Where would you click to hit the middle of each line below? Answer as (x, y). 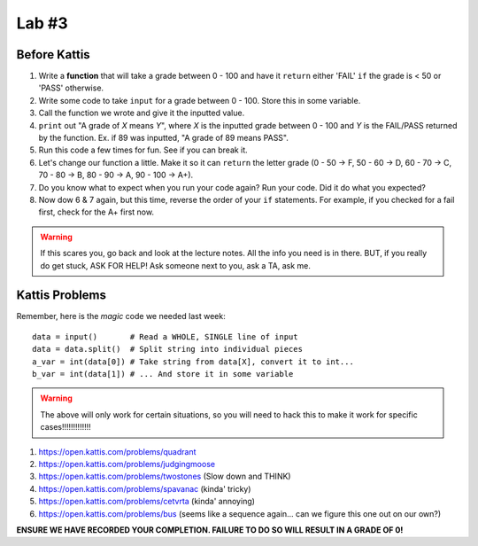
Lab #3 (42, 23)
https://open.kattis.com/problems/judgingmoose (127, 464)
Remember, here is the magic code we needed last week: (121, 316)
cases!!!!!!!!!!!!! (66, 427)
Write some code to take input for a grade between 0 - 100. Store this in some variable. (200, 100)
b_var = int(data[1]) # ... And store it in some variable (163, 374)
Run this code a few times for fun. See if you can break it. (143, 150)
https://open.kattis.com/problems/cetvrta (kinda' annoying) (147, 502)
